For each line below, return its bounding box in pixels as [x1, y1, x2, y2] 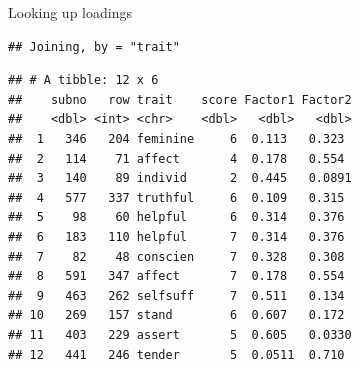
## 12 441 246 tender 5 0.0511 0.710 [8, 347, 345, 362]
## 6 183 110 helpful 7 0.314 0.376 [8, 229, 345, 244]
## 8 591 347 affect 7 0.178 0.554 [8, 269, 345, 284]
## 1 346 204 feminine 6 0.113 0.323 [8, 131, 345, 146]
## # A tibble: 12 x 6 [8, 73, 159, 88]
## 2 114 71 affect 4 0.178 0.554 [8, 151, 345, 166]
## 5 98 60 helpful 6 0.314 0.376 [8, 210, 345, 225]
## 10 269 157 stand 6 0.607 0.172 [8, 308, 345, 323]
